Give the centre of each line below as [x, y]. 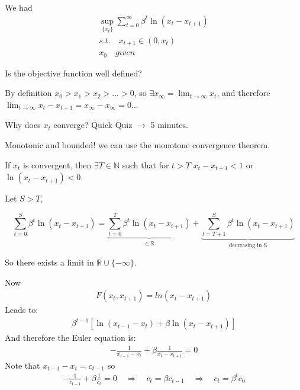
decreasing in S [248, 245]
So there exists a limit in [49, 262]
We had [19, 7]
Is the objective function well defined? [73, 73]
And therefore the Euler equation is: [70, 338]
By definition [28, 93]
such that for [146, 164]
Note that [22, 365]
